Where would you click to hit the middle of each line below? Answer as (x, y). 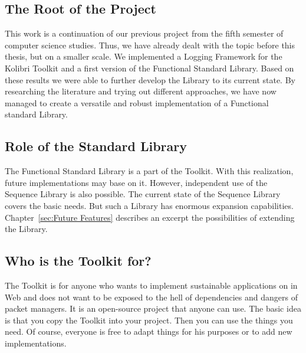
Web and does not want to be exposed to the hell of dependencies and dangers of (151, 297)
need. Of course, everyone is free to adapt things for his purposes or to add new (149, 331)
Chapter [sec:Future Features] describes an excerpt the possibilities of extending (150, 217)
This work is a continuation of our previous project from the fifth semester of (144, 33)
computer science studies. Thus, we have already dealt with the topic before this (150, 45)
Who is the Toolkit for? (78, 261)
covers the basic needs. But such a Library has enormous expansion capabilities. (149, 205)
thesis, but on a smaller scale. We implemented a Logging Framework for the (144, 56)
